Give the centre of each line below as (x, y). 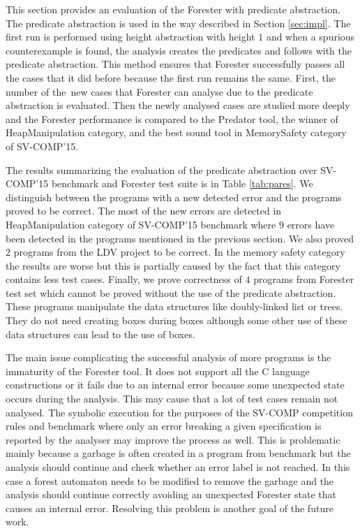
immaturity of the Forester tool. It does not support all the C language (158, 371)
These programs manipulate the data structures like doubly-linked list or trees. (174, 306)
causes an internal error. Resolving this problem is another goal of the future (170, 508)
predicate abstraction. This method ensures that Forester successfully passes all (175, 64)
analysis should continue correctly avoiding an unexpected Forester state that (171, 494)
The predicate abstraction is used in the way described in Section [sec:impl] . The (178, 23)
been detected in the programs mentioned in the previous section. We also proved (180, 238)
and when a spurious (310, 37)
